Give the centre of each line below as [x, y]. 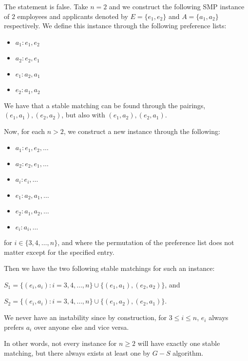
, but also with [83, 115]
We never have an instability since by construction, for [86, 317]
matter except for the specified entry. [59, 252]
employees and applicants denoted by [73, 16]
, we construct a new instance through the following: [142, 131]
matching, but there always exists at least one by [77, 352]
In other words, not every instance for [60, 343]
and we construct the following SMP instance [177, 6]
